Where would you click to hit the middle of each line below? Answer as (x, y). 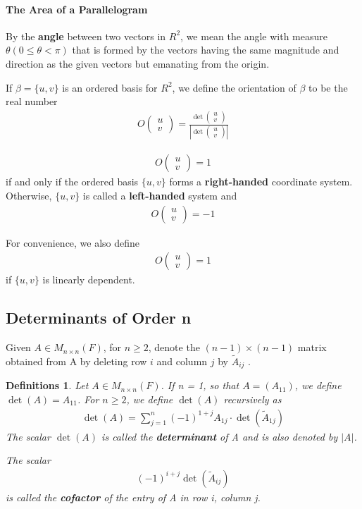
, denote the (174, 347)
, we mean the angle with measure (254, 36)
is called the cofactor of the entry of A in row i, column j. (133, 497)
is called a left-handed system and (160, 196)
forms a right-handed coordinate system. (261, 182)
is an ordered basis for (110, 87)
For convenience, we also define (73, 242)
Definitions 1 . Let (47, 385)
